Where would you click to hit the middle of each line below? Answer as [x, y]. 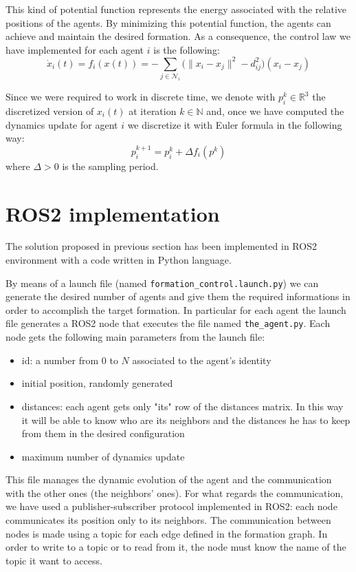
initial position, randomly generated [97, 383]
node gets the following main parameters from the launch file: [135, 337]
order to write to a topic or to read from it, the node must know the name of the [176, 547]
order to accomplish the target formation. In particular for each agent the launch [176, 309]
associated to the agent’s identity [202, 360]
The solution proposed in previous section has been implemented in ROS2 [161, 246]
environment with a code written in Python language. [119, 260]
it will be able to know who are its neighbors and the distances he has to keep [186, 420]
